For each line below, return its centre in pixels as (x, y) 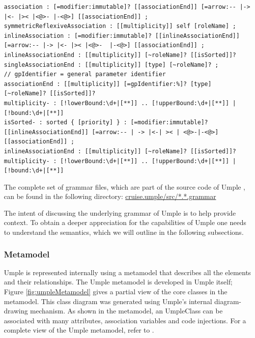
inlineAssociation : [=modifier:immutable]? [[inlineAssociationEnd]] (122, 36)
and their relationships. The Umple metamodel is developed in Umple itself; (118, 282)
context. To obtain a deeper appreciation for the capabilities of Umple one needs (125, 222)
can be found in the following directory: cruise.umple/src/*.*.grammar (110, 196)
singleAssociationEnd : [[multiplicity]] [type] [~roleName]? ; (111, 65)
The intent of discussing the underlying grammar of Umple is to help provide (120, 212)
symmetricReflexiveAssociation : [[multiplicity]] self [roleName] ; (120, 26)
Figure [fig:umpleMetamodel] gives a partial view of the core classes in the (116, 292)
